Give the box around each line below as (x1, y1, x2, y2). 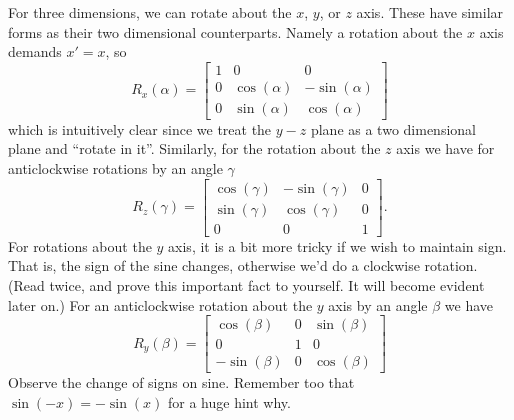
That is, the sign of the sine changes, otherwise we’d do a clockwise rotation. (8, 255, 478, 276)
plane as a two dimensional (310, 118, 476, 139)
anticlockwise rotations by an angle (8, 158, 223, 179)
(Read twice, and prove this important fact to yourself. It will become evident (8, 274, 485, 295)
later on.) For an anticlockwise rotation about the (8, 294, 313, 315)
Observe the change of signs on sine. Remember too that (8, 372, 355, 393)
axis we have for (396, 138, 495, 159)
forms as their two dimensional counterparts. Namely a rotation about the (8, 21, 463, 42)
